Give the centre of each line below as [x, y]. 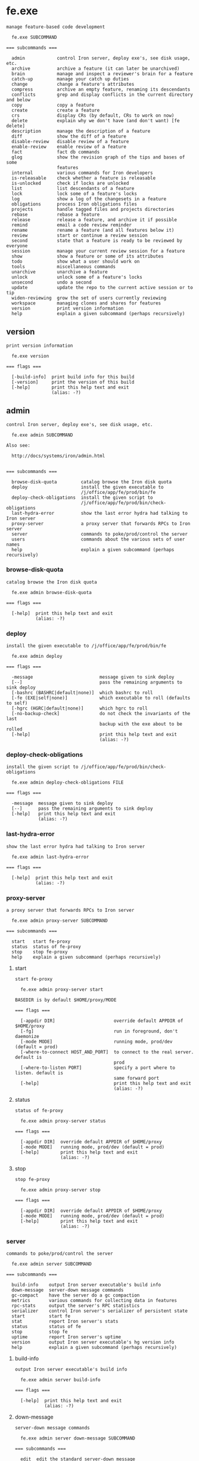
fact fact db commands [56, 152]
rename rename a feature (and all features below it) [93, 230]
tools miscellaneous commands [64, 266]
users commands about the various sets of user [98, 539]
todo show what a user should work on [76, 261]
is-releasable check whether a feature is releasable [84, 178]
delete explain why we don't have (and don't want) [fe [96, 120]
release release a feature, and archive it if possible [94, 220]
